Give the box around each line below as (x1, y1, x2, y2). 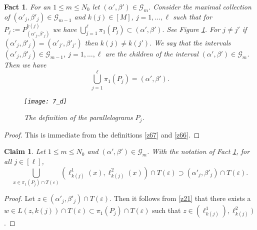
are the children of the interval (105, 48, 198, 59)
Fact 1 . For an (4, 1, 51, 11)
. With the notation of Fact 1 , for (147, 146, 250, 156)
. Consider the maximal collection (148, 1, 251, 11)
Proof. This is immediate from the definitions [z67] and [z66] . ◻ (4, 129, 200, 139)
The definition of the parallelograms (24, 112, 133, 122)
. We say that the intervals (149, 37, 231, 48)
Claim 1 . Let (4, 146, 45, 156)
